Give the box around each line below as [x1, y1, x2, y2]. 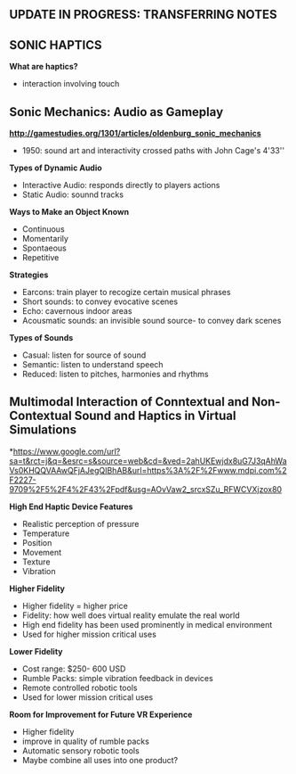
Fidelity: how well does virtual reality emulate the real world [21, 610, 240, 621]
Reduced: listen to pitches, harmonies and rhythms [21, 369, 209, 380]
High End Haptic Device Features [9, 501, 133, 512]
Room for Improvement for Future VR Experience [9, 709, 193, 720]
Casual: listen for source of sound [21, 350, 147, 360]
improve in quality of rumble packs [21, 736, 149, 746]
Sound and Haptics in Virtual [74, 408, 236, 424]
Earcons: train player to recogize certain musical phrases [21, 287, 231, 298]
